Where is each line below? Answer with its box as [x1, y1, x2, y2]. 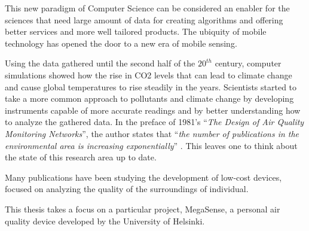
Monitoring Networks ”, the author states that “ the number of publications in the [5, 127, 299, 139]
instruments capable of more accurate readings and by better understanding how [5, 104, 301, 116]
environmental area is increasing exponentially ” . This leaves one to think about [5, 139, 298, 151]
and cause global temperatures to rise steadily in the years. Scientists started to [5, 80, 297, 93]
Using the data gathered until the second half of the [5, 57, 195, 69]
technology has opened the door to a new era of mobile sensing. [5, 37, 237, 49]
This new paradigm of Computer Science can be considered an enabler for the [5, 2, 290, 14]
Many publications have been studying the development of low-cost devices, [5, 171, 282, 183]
